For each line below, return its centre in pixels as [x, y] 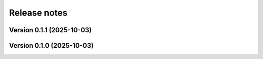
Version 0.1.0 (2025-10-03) [51, 46]
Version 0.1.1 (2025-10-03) [50, 30]
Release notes [38, 13]
